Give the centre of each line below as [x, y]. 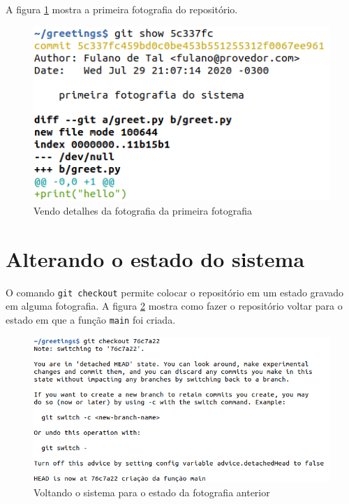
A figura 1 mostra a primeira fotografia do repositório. [122, 9]
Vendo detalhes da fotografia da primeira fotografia [143, 211]
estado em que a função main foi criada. [91, 320]
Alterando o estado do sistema [155, 258]
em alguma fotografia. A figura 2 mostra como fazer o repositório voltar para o [174, 306]
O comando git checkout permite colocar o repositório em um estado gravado [175, 292]
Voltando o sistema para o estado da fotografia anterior [152, 492]
